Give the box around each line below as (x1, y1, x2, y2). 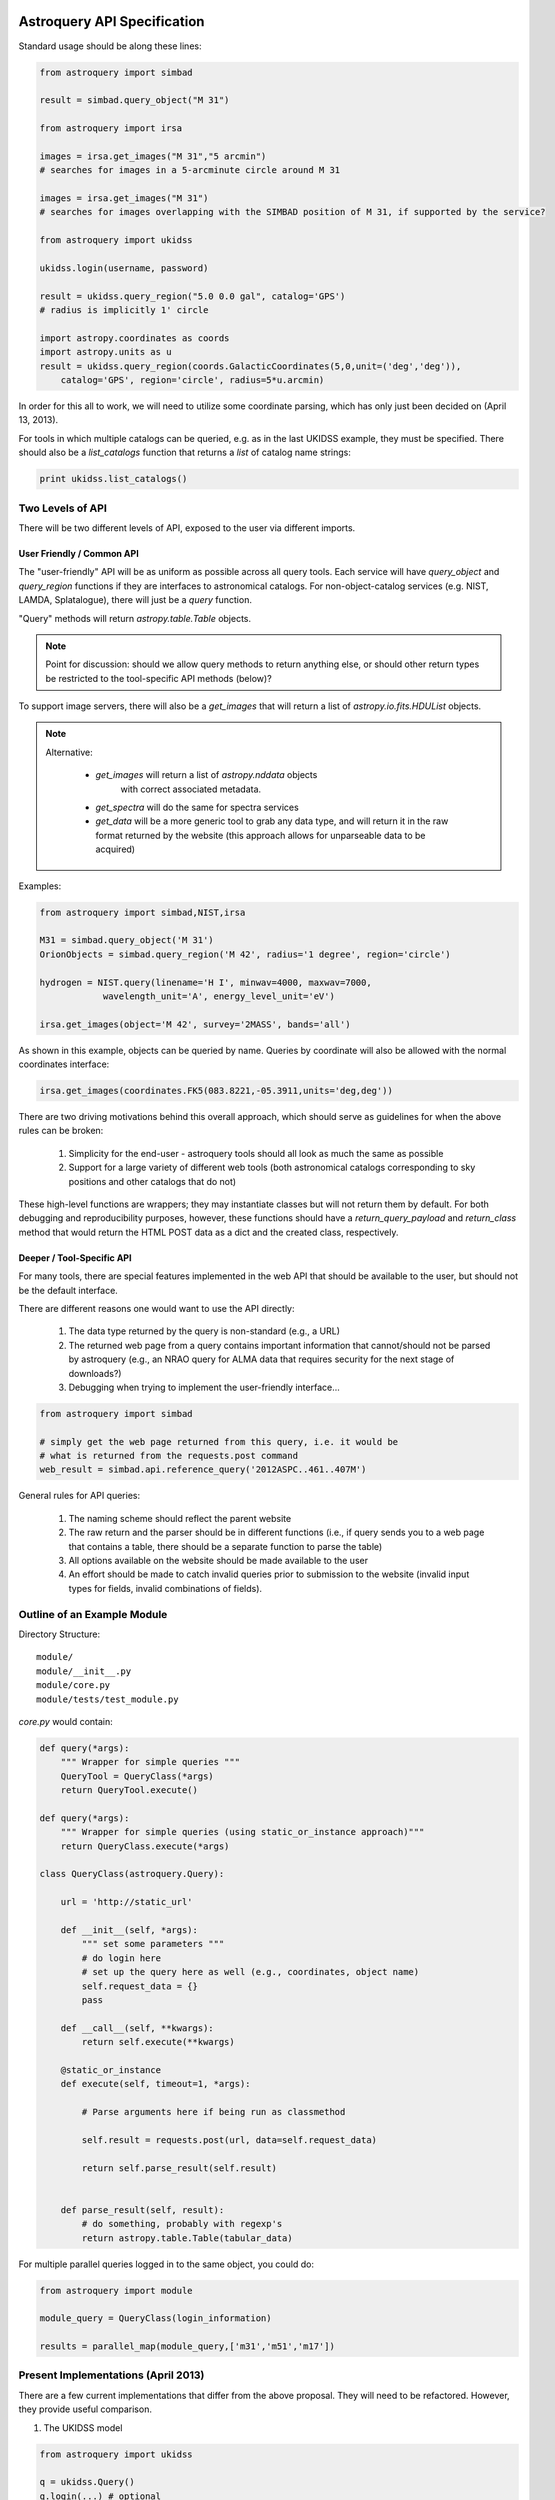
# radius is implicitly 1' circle (39, 305, 209, 316)
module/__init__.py (36, 1665, 132, 1677)
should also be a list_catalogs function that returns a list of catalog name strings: (18, 446, 352, 459)
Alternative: (45, 746, 94, 758)
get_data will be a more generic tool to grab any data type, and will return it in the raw (95, 815, 449, 827)
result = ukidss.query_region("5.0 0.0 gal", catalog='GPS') (39, 290, 346, 302)
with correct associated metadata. (120, 783, 262, 795)
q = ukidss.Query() (39, 2476, 135, 2488)
